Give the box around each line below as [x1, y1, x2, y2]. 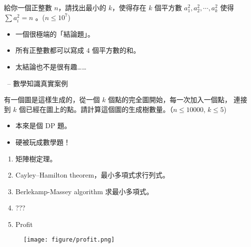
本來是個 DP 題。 [15, 120, 71, 131]
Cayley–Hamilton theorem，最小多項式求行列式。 [15, 170, 170, 180]
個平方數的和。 [92, 45, 140, 55]
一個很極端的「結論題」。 [15, 28, 94, 39]
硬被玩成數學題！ [15, 136, 70, 147]
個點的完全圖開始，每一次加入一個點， [108, 94, 231, 105]
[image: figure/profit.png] [23, 236, 115, 244]
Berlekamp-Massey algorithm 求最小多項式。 [15, 186, 153, 196]
